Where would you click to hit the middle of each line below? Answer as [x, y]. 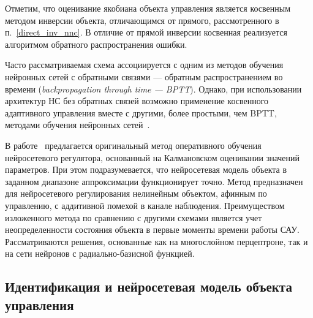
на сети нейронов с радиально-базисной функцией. [100, 253]
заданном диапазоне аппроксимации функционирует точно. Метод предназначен [154, 181]
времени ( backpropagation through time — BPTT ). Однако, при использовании [153, 89]
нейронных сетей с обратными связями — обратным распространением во [144, 76]
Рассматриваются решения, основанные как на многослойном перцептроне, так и [156, 241]
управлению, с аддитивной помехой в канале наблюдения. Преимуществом [145, 205]
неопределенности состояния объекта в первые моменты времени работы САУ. [152, 229]
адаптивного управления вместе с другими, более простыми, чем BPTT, [141, 112]
